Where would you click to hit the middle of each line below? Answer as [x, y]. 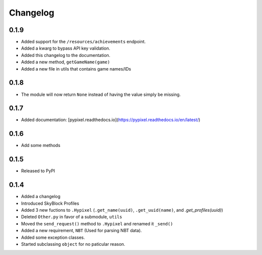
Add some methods [41, 146]
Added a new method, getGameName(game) [65, 62]
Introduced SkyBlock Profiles [50, 203]
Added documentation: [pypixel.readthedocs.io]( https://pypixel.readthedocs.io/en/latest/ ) [111, 120]
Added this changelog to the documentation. [66, 55]
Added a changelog [41, 197]
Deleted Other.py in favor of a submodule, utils [72, 217]
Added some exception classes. [53, 237]
